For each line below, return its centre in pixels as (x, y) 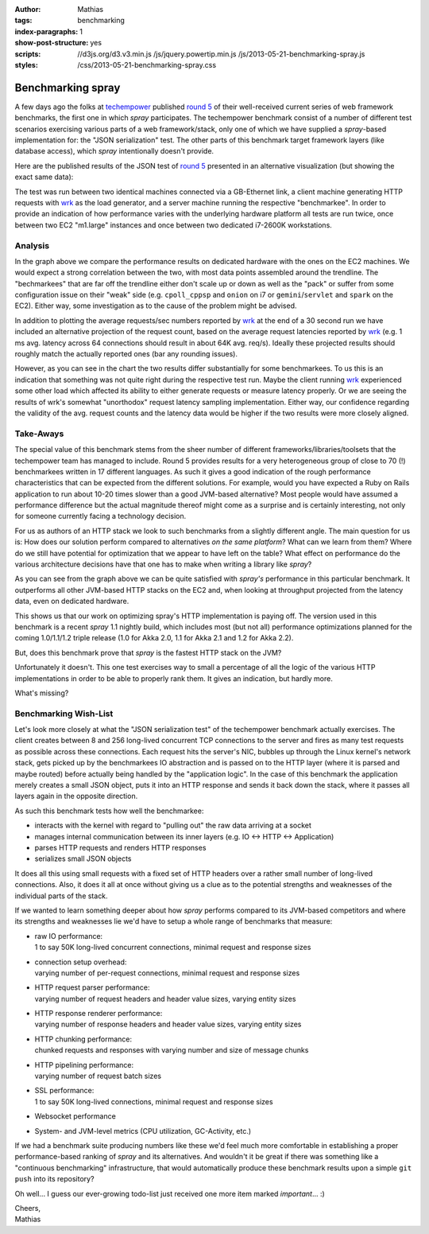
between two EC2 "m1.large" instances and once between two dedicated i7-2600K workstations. (174, 225)
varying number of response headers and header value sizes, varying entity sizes (168, 1024)
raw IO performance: (69, 936)
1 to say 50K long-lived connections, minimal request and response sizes (154, 1101)
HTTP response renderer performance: (99, 1014)
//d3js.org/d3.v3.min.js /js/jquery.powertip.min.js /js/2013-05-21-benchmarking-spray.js (221, 54)
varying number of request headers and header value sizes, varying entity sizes (165, 998)
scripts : (28, 54)
